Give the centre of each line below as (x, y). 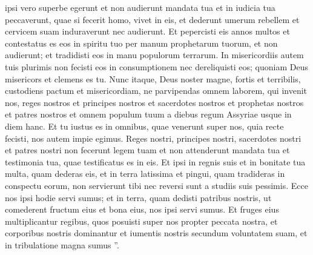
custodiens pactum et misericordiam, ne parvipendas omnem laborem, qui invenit (156, 91)
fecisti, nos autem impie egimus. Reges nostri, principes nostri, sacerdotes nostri (153, 138)
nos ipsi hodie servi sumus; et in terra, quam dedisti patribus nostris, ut (138, 197)
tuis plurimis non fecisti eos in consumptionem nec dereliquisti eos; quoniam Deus (156, 66)
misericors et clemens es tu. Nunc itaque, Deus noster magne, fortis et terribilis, (153, 78)
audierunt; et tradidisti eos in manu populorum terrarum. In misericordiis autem (154, 55)
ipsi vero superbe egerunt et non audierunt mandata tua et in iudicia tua (140, 7)
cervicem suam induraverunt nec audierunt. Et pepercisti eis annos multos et (147, 31)
